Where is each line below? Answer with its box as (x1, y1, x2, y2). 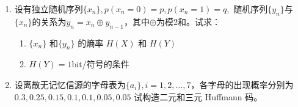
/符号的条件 (82, 57, 129, 70)
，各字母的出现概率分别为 (191, 78, 294, 90)
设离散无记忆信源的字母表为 (14, 78, 126, 90)
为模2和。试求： (156, 15, 220, 28)
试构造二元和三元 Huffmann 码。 (134, 90, 263, 103)
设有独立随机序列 (14, 2, 83, 15)
